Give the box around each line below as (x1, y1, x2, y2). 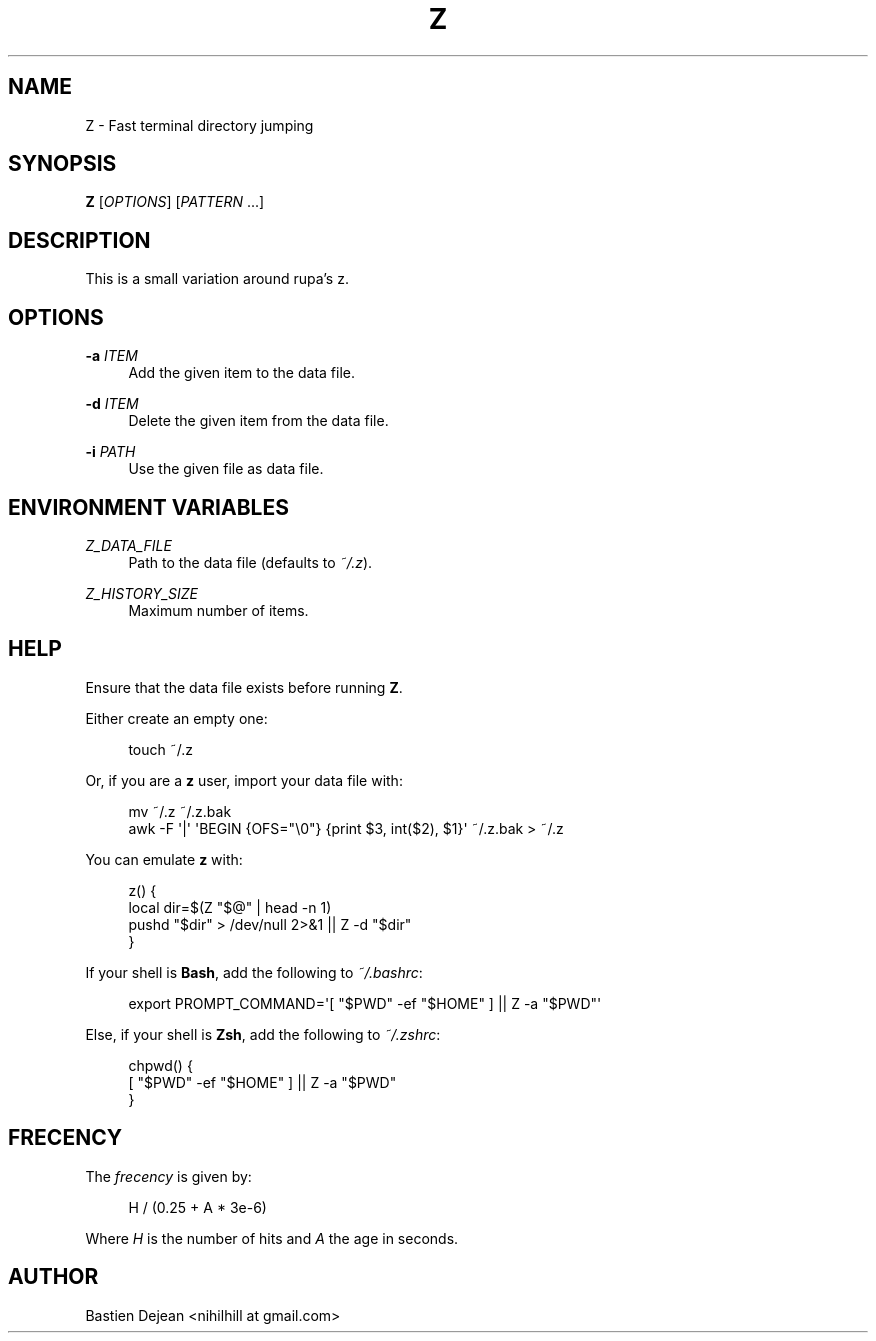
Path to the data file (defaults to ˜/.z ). (128, 553, 373, 571)
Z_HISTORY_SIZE (85, 584, 198, 602)
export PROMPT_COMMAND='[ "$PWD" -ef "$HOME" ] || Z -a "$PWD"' (128, 994, 602, 1012)
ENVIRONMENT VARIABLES (8, 494, 289, 520)
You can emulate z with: (85, 850, 243, 868)
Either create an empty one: (85, 709, 268, 727)
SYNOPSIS (8, 151, 117, 177)
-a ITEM (85, 347, 138, 365)
